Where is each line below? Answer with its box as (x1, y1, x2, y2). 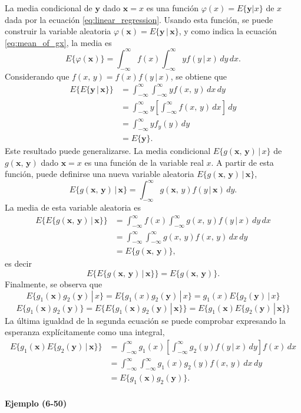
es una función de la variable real (84, 156, 204, 168)
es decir (5, 257, 32, 270)
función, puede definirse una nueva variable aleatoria (5, 168, 194, 180)
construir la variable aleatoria (5, 25, 111, 37)
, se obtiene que (170, 70, 227, 82)
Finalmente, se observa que (5, 277, 102, 290)
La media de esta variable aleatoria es (5, 201, 141, 214)
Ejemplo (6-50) (5, 396, 67, 409)
